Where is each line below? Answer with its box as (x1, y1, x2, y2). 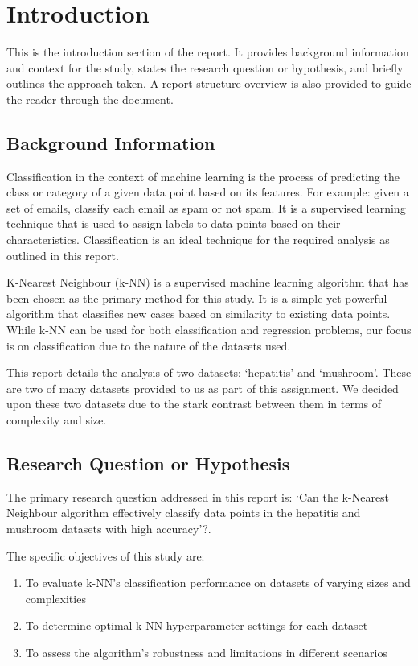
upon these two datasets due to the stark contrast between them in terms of (6, 395, 382, 412)
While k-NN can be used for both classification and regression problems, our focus (6, 321, 412, 338)
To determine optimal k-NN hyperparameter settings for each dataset (25, 617, 368, 634)
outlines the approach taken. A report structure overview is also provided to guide (6, 75, 412, 92)
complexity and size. (6, 412, 107, 428)
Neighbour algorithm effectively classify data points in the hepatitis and (6, 504, 361, 521)
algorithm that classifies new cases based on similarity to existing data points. (6, 305, 391, 322)
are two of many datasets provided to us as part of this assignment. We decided (6, 379, 399, 396)
